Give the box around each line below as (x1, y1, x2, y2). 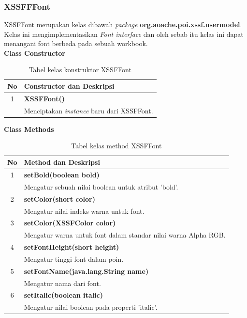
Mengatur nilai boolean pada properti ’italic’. (24, 302, 158, 312)
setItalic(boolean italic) (24, 290, 103, 300)
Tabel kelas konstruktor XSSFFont (29, 64, 131, 74)
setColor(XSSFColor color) (24, 218, 116, 228)
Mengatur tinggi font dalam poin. (24, 254, 124, 264)
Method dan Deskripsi (24, 157, 100, 167)
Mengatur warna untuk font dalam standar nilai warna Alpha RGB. (24, 230, 226, 240)
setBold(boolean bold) (24, 170, 100, 179)
